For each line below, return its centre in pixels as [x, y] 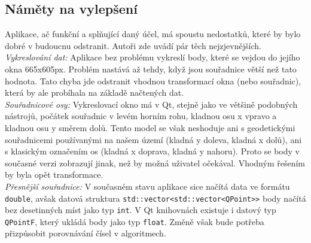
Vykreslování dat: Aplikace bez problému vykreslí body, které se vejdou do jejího [153, 57]
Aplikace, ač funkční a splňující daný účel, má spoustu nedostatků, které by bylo [153, 34]
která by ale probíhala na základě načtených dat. [94, 92]
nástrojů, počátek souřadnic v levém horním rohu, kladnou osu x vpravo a [141, 116]
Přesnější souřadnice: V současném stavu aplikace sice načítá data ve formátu [147, 186]
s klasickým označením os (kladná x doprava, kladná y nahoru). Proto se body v [152, 151]
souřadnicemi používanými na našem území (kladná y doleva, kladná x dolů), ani [153, 139]
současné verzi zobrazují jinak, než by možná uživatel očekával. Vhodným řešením [155, 162]
